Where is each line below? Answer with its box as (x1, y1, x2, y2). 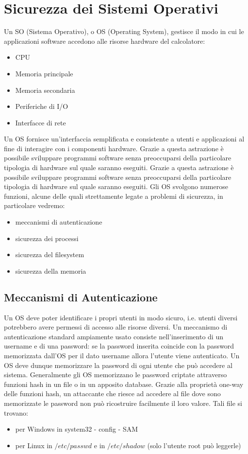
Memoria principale (15, 68, 73, 78)
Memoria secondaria (15, 85, 75, 95)
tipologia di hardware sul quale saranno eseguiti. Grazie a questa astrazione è (4, 162, 234, 173)
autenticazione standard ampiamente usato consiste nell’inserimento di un (4, 331, 223, 341)
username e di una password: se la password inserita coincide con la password (4, 341, 234, 351)
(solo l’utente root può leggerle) (147, 440, 241, 450)
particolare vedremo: (4, 200, 65, 210)
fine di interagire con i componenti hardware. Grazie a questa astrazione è (4, 143, 224, 153)
